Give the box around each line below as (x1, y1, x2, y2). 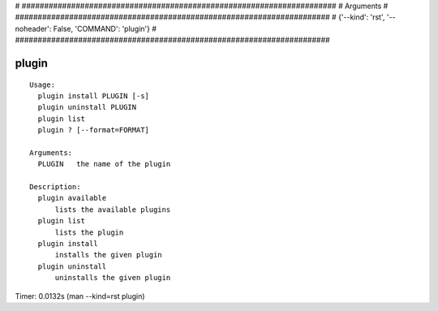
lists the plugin (54, 227, 124, 237)
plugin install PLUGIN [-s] (37, 91, 150, 101)
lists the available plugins (54, 205, 171, 214)
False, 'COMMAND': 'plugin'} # (53, 24, 157, 33)
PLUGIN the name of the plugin (37, 159, 171, 169)
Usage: (29, 80, 56, 89)
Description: (29, 183, 81, 192)
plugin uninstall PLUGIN (37, 102, 137, 112)
